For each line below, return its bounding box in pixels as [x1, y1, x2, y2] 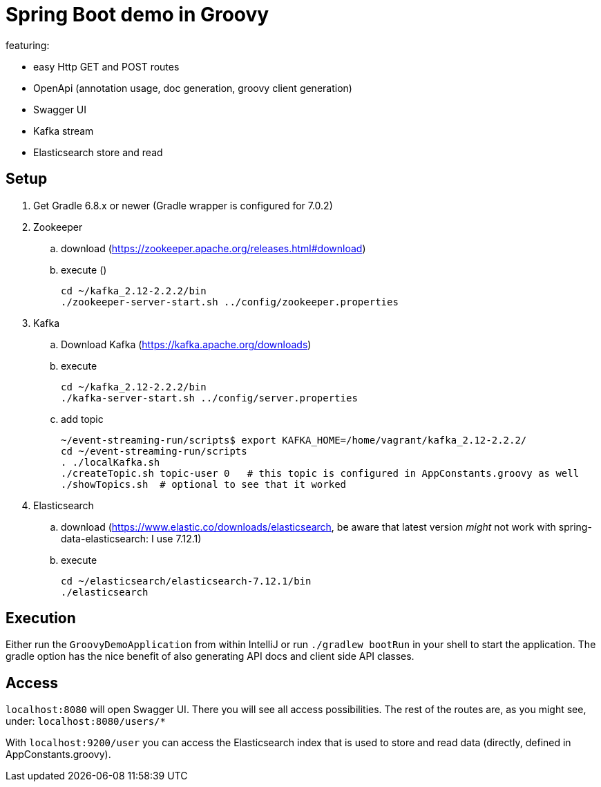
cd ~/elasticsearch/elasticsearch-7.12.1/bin [61, 575, 312, 587]
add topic [61, 413, 104, 425]
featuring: [6, 39, 50, 51]
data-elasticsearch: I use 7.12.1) [61, 532, 202, 544]
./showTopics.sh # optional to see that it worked [61, 478, 347, 490]
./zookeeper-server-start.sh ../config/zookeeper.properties [61, 296, 399, 307]
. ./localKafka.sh [61, 456, 160, 468]
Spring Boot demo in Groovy [6, 3, 269, 26]
